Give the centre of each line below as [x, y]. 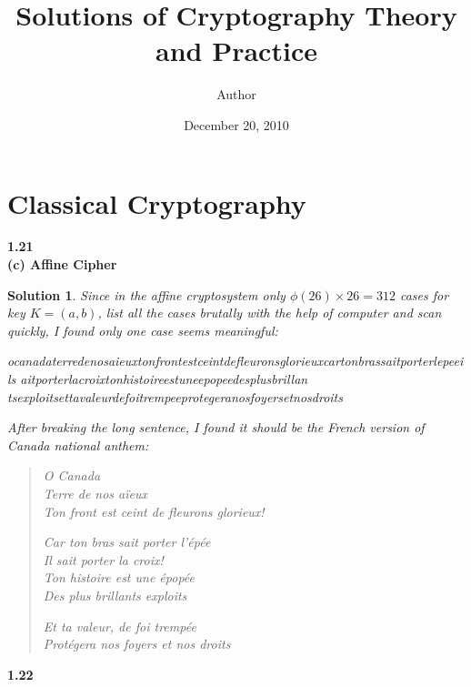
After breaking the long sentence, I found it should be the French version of [216, 427]
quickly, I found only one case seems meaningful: [143, 330]
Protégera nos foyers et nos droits [137, 644]
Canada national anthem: [78, 445]
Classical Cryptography [157, 202]
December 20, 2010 [236, 124]
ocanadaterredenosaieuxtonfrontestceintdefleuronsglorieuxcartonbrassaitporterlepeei [235, 361]
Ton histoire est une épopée [119, 577]
